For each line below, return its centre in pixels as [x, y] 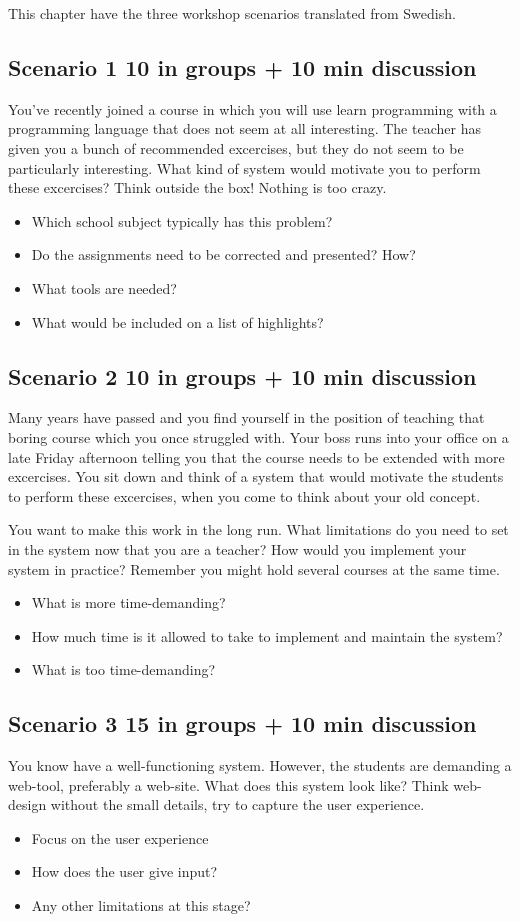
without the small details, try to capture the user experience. [237, 804]
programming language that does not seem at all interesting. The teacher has [244, 128]
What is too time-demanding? [123, 669]
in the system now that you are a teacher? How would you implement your [237, 548]
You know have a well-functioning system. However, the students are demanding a [260, 765]
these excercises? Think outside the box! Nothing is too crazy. [197, 187]
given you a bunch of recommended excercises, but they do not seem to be [236, 147]
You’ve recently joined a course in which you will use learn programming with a [252, 108]
